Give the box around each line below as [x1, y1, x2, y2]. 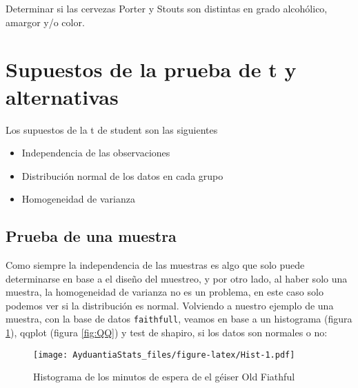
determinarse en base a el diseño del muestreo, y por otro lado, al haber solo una [6, 271, 348, 285]
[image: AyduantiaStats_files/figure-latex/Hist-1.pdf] [33, 349, 295, 360]
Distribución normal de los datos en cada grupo [21, 168, 223, 183]
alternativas [6, 82, 119, 110]
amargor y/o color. [6, 14, 85, 29]
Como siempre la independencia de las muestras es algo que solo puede [6, 258, 305, 272]
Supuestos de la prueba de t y [6, 55, 297, 83]
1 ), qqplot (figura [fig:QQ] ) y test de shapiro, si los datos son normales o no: [6, 325, 328, 340]
